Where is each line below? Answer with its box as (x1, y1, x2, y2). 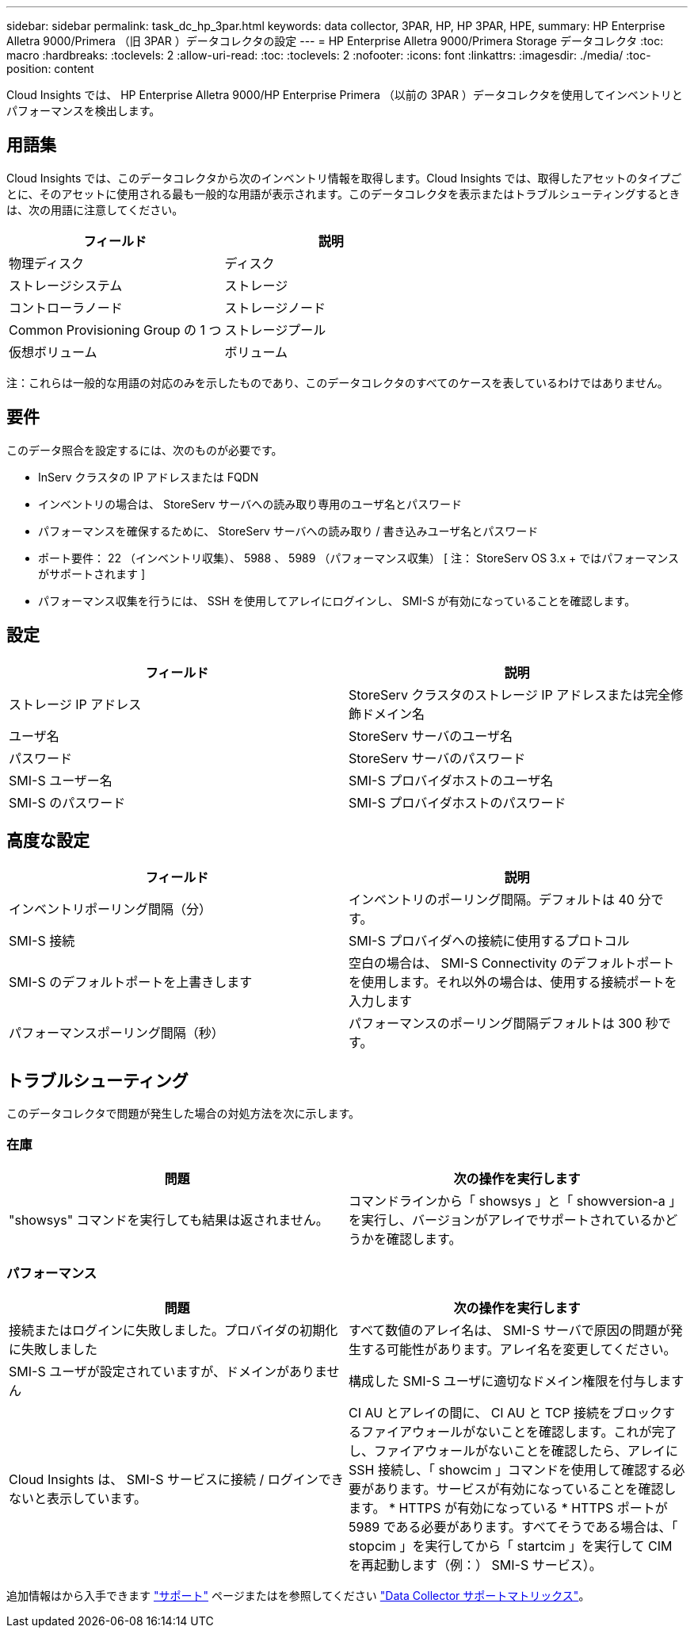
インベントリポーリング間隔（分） (9, 901, 212, 918)
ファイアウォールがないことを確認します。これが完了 (361, 1423, 677, 1440)
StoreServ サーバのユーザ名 (349, 727, 513, 744)
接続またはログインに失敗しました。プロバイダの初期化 (9, 1321, 338, 1338)
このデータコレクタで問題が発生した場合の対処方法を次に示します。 (6, 1107, 360, 1121)
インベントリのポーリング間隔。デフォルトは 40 (349, 892, 635, 908)
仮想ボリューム (9, 343, 97, 360)
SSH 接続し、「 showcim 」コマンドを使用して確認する (349, 1461, 673, 1478)
